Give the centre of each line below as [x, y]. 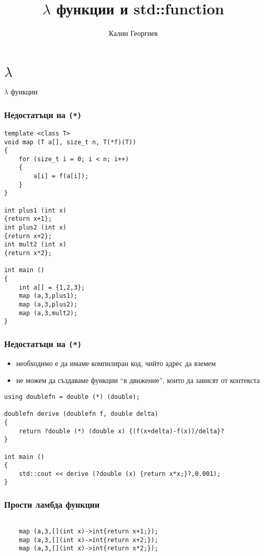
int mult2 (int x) [35, 245]
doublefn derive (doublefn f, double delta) [81, 414]
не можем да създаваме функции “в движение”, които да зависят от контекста [138, 380]
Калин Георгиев [133, 33]
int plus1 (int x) [35, 210]
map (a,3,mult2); [48, 313]
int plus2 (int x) [35, 228]
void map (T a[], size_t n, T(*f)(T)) [70, 142]
